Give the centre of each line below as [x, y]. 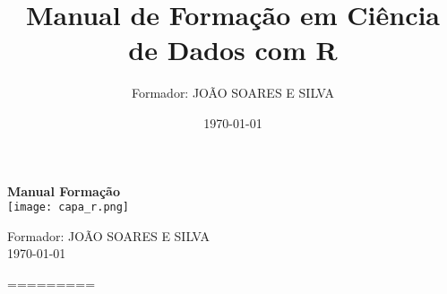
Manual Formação [64, 190]
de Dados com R [233, 50]
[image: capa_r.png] [69, 208]
